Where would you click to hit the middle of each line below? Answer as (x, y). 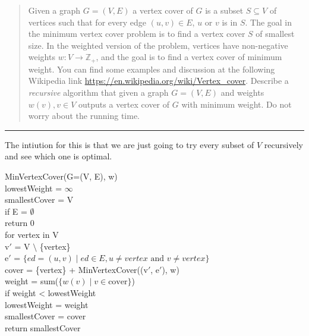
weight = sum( (32, 281)
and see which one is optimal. (59, 156)
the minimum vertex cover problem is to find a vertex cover (137, 34)
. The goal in (269, 22)
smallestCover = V (39, 200)
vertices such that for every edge (87, 22)
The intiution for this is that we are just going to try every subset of (130, 144)
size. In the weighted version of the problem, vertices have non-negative (158, 45)
